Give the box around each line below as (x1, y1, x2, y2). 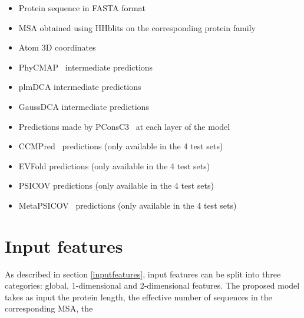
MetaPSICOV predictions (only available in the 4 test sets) (18, 199, 237, 211)
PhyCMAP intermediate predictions (18, 61, 153, 73)
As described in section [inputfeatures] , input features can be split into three (5, 267, 281, 280)
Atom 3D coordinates (18, 41, 96, 53)
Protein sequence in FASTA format (18, 2, 146, 14)
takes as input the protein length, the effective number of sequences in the (5, 290, 272, 303)
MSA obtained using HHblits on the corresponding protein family (18, 21, 256, 34)
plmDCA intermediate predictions (18, 81, 141, 93)
